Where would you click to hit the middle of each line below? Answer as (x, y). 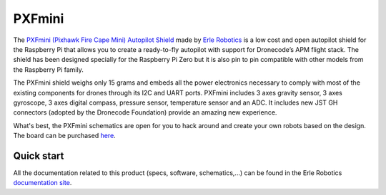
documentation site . (43, 183)
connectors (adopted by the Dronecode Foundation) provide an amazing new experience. (145, 112)
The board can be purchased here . (64, 136)
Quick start (39, 156)
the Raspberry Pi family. (48, 69)
